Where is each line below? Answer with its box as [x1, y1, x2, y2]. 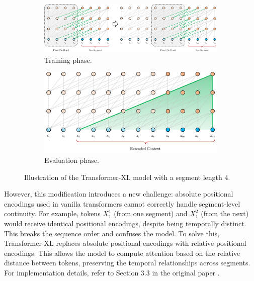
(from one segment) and [114, 208, 188, 219]
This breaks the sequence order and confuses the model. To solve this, [4, 228, 220, 238]
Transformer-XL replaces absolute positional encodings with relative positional [4, 238, 246, 248]
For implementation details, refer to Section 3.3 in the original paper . [4, 267, 220, 278]
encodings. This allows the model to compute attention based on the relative [4, 247, 240, 258]
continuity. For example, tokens [4, 208, 101, 219]
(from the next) [201, 208, 249, 219]
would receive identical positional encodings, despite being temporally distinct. [4, 218, 246, 229]
